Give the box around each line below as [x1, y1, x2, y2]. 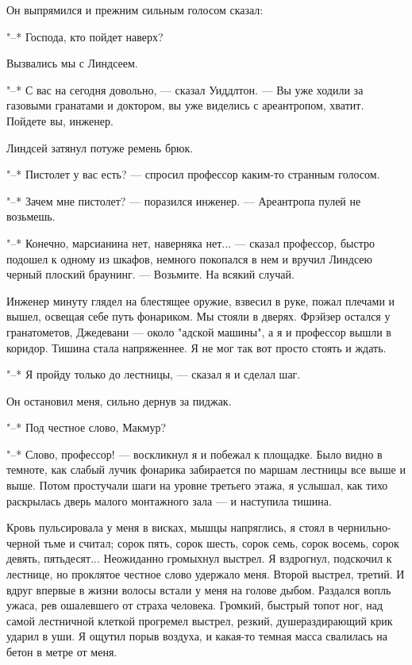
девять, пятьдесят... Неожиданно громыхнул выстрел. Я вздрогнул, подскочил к [6, 550, 392, 567]
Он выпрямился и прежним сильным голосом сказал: [6, 2, 264, 17]
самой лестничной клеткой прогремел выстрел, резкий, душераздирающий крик [6, 612, 393, 628]
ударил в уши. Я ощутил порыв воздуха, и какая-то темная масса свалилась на [6, 628, 387, 644]
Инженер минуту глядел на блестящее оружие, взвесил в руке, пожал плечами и [6, 292, 395, 309]
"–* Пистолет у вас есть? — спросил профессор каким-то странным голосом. [6, 166, 380, 183]
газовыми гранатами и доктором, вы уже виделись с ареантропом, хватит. [6, 97, 364, 113]
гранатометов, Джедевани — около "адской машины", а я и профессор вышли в [6, 323, 391, 340]
